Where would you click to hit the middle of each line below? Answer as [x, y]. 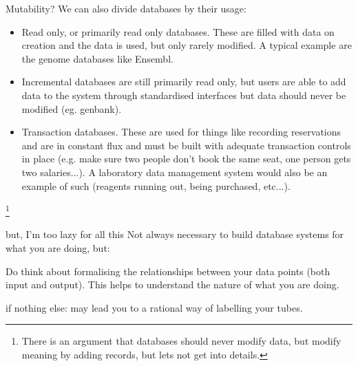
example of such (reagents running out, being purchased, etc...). [156, 185]
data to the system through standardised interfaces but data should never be [184, 95]
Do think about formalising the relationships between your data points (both [168, 271]
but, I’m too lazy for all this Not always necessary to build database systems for [175, 234]
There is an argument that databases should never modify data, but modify [181, 341]
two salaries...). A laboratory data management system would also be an [175, 172]
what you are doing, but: [58, 247]
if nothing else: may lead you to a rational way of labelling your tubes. [154, 307]
